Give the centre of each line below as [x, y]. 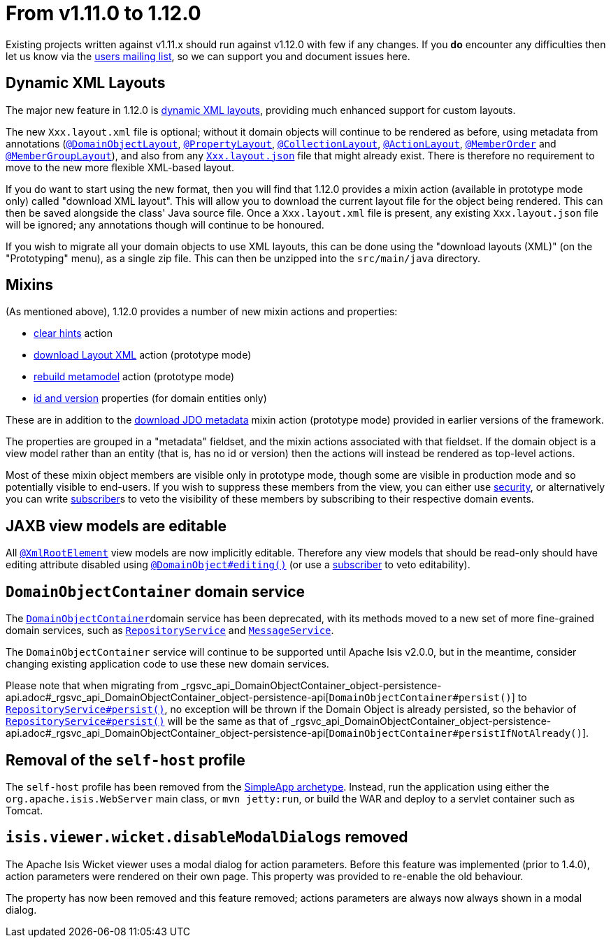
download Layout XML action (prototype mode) [143, 355]
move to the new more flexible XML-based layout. [120, 167]
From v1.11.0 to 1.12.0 [103, 13]
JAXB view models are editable [116, 526]
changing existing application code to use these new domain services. [167, 664]
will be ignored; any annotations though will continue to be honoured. [165, 224]
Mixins [29, 285]
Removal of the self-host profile [125, 760]
